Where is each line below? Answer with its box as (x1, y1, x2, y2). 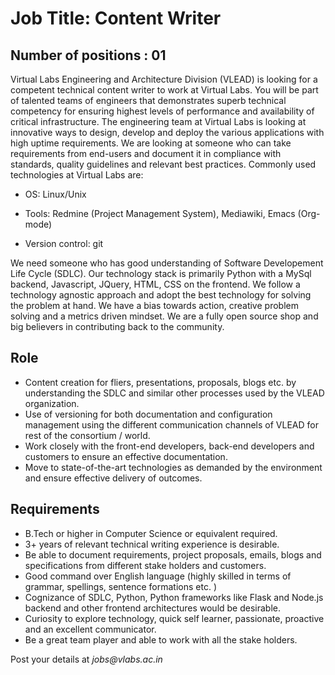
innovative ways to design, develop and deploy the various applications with (10, 127, 325, 138)
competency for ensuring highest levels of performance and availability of (10, 105, 315, 117)
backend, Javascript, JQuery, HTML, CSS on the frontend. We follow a (10, 278, 301, 290)
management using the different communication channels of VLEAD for (24, 418, 319, 431)
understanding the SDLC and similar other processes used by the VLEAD (24, 387, 325, 399)
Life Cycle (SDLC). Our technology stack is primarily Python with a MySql (10, 268, 312, 279)
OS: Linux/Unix (24, 188, 87, 200)
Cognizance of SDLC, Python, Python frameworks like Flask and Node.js (24, 591, 324, 603)
